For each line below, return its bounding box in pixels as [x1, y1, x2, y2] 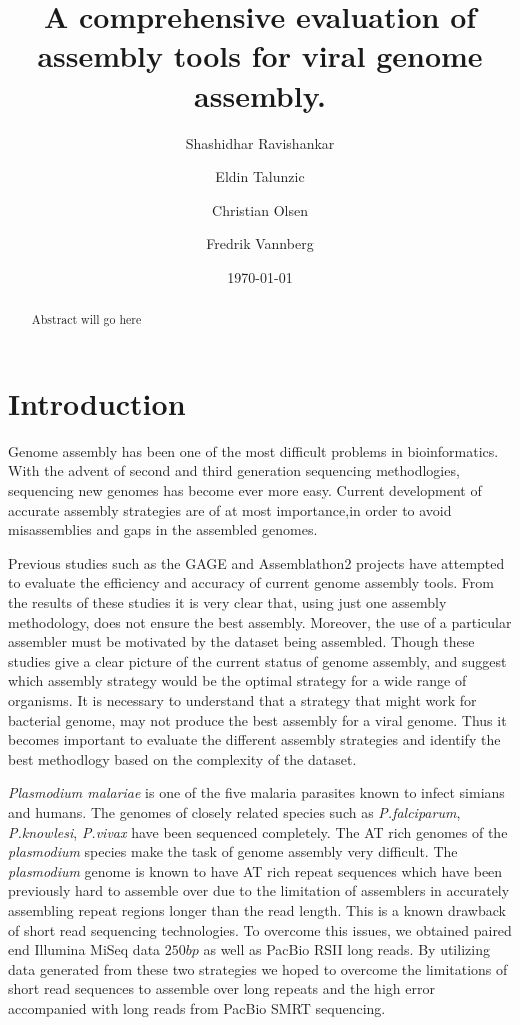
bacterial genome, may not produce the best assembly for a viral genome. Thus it [8, 709, 507, 730]
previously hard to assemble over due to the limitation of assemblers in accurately [8, 880, 510, 901]
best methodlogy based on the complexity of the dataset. [8, 748, 357, 769]
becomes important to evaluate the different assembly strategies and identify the [8, 729, 501, 750]
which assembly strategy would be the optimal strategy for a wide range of [8, 670, 467, 691]
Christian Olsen [212, 199, 308, 220]
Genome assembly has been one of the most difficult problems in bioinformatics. [8, 440, 499, 461]
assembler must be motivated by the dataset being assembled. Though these [8, 631, 475, 652]
